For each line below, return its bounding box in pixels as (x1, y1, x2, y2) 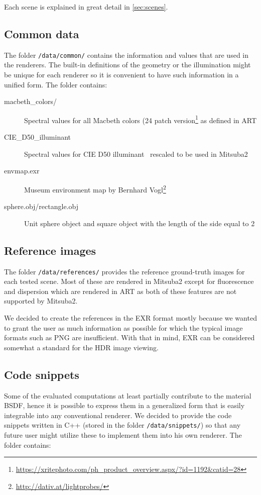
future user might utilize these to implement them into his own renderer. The (4, 429, 242, 440)
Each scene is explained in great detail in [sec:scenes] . (4, 2, 168, 12)
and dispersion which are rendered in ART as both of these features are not (4, 285, 237, 296)
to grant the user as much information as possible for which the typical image (4, 322, 243, 333)
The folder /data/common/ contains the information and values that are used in (4, 49, 249, 60)
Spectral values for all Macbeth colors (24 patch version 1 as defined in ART (24, 113, 257, 125)
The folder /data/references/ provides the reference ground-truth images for (4, 266, 245, 276)
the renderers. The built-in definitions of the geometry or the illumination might (4, 59, 251, 70)
